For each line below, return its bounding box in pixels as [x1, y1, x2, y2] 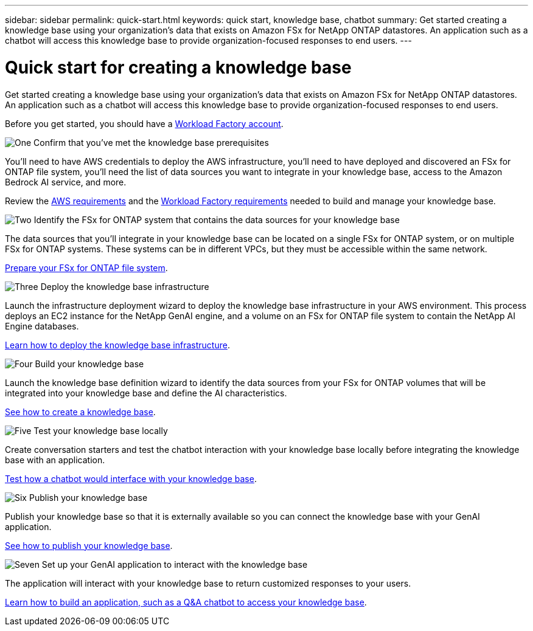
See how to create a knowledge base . [5, 406, 156, 417]
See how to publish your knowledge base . [5, 540, 173, 551]
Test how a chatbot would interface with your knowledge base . [5, 473, 257, 484]
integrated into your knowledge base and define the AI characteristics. [5, 387, 287, 398]
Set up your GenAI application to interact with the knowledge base [41, 559, 308, 570]
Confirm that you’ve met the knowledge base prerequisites [33, 137, 269, 148]
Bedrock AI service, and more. [5, 176, 127, 187]
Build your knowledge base [35, 358, 144, 369]
